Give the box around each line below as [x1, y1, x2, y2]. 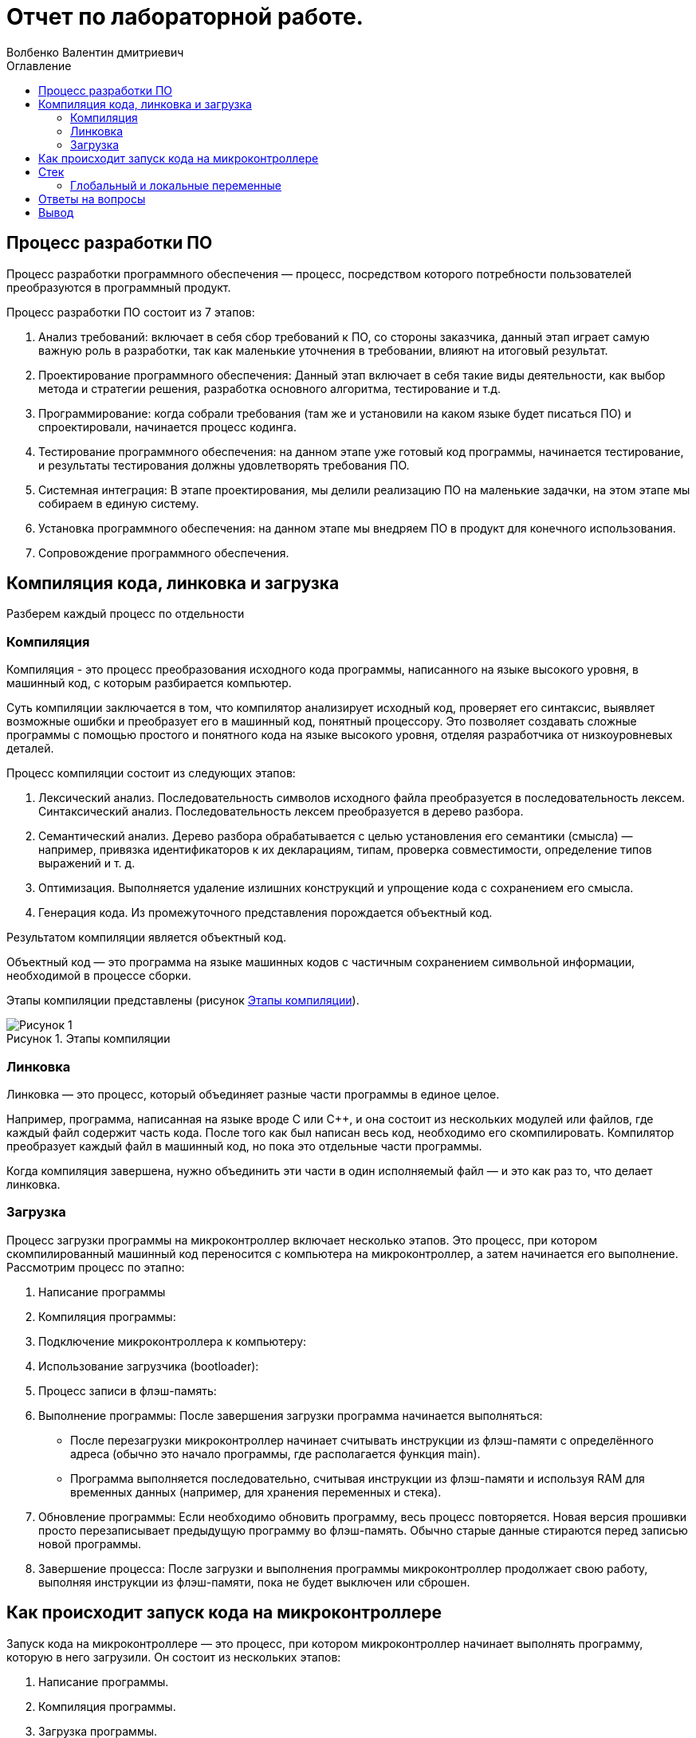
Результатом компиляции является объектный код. [6, 930, 287, 945]
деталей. [6, 741, 54, 756]
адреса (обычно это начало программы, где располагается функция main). [70, 1446, 481, 1461]
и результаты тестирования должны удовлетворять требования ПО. [38, 458, 410, 472]
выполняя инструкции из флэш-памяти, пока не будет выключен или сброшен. [38, 1575, 470, 1589]
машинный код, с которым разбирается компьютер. [6, 676, 292, 690]
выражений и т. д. [38, 856, 136, 871]
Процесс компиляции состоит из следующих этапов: [6, 766, 296, 781]
